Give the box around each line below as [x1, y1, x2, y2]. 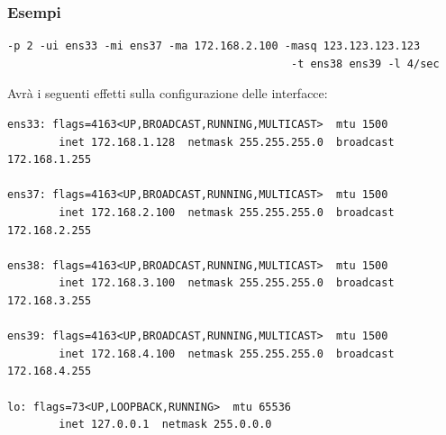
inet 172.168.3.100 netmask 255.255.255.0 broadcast [59, 276, 395, 290]
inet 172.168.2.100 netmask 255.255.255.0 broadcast [59, 205, 395, 219]
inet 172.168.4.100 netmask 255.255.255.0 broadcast [59, 347, 395, 360]
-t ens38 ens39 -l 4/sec [291, 57, 440, 70]
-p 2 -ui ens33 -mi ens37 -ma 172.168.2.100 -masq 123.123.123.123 [7, 40, 421, 53]
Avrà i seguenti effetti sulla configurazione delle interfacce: [7, 84, 328, 103]
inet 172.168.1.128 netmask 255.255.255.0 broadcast [59, 135, 395, 149]
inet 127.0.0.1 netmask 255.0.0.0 [59, 418, 272, 431]
